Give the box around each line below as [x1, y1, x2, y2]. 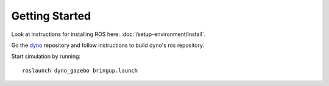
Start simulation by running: [11, 52, 81, 60]
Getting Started [11, 9, 91, 23]
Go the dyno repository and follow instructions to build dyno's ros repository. [11, 41, 204, 49]
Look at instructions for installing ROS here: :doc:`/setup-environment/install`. [11, 30, 206, 38]
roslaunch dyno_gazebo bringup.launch [22, 67, 138, 74]
